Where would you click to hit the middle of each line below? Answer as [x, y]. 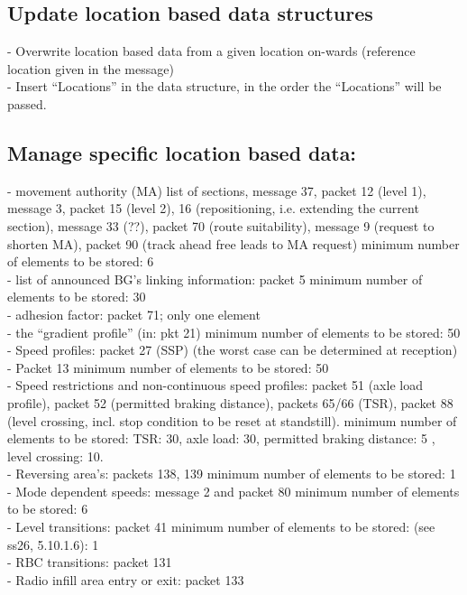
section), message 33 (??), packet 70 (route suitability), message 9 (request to [221, 225]
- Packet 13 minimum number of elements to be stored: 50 [168, 367]
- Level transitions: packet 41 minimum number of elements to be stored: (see [221, 527]
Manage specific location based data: [182, 152]
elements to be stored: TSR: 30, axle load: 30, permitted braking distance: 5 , [221, 438]
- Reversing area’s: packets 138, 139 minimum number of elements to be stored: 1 [232, 474]
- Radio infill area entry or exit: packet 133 [126, 579]
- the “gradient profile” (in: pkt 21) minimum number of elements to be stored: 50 [234, 332]
